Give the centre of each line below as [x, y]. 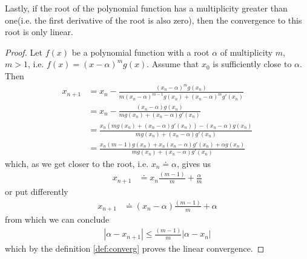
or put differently [37, 191]
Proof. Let [24, 52]
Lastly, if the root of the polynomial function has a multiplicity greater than [146, 8]
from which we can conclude [57, 219]
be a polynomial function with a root [140, 52]
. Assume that [173, 64]
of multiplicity [246, 52]
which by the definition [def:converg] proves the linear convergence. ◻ [135, 248]
